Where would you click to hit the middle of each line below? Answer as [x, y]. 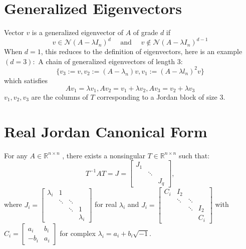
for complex [78, 233]
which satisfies [26, 80]
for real [106, 204]
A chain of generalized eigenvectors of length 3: [110, 61]
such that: [194, 155]
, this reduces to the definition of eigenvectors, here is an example [142, 51]
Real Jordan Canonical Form [106, 131]
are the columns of [60, 96]
